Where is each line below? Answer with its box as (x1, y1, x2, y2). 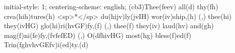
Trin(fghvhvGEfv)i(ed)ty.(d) (4, 39, 88, 50)
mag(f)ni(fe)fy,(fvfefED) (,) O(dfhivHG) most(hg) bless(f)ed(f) (4, 30, 192, 40)
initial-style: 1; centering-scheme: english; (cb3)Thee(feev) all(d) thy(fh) (4, 1, 218, 11)
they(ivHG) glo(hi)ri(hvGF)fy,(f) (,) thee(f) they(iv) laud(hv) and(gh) (4, 20, 214, 31)
